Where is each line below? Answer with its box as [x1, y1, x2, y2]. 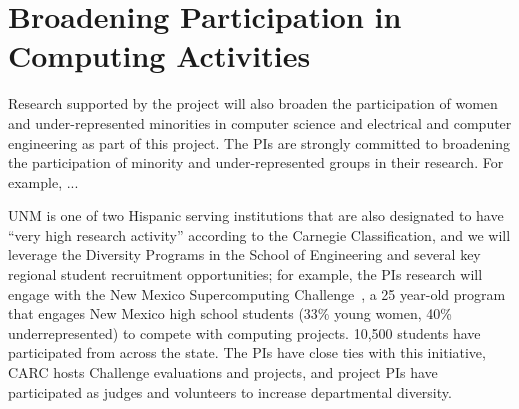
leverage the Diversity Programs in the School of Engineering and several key [8, 244, 481, 265]
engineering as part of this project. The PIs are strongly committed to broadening [8, 132, 511, 153]
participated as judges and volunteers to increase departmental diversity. [8, 381, 452, 402]
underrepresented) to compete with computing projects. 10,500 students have [8, 322, 481, 343]
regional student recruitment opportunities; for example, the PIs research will [8, 264, 483, 285]
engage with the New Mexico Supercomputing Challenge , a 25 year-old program [8, 283, 506, 304]
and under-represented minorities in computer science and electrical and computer [8, 112, 512, 133]
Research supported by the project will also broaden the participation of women [8, 93, 498, 114]
